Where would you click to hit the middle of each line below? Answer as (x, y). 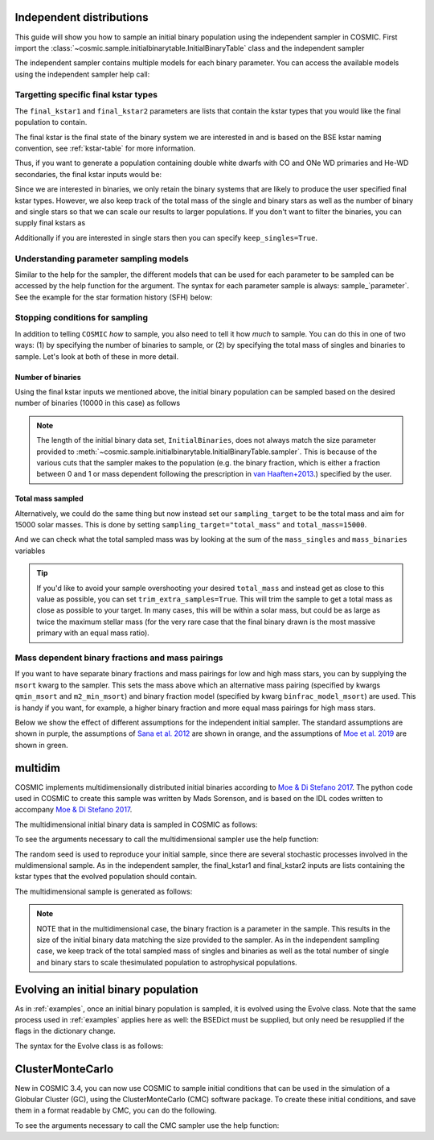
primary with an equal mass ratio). (93, 633)
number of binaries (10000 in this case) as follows (98, 403)
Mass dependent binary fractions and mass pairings (119, 658)
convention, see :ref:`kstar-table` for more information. (105, 148)
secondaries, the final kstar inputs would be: (88, 174)
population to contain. (51, 122)
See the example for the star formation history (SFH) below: (114, 297)
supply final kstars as (50, 223)
